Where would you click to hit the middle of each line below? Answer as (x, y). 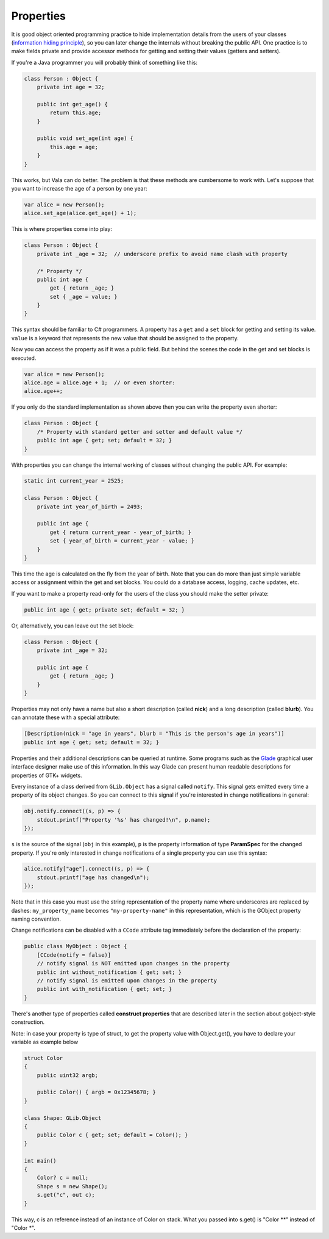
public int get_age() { (72, 104)
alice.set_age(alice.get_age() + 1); (80, 213)
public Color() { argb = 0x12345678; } (97, 1092)
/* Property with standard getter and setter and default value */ (140, 432)
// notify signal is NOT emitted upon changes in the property (133, 963)
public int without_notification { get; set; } (109, 972)
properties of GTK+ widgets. (47, 775)
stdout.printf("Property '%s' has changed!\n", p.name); (124, 820)
